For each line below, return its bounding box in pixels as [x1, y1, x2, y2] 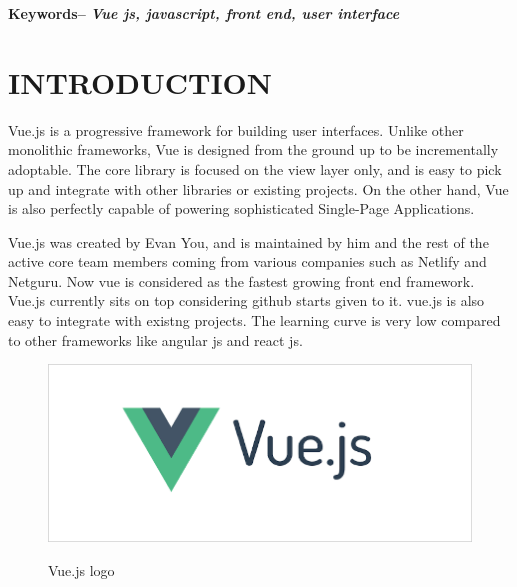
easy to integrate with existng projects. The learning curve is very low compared [8, 310, 501, 331]
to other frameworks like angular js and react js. [8, 329, 303, 350]
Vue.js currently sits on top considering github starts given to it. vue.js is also [8, 290, 485, 311]
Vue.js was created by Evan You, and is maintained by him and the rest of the [8, 231, 489, 252]
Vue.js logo [48, 559, 115, 580]
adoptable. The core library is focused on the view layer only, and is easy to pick [8, 158, 502, 179]
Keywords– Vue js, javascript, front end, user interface [8, 3, 400, 23]
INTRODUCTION [8, 61, 273, 102]
